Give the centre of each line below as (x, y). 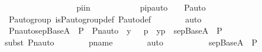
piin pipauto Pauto (141, 7)
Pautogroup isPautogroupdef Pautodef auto (105, 19)
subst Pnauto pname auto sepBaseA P (131, 42)
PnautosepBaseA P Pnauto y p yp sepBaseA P (115, 30)
